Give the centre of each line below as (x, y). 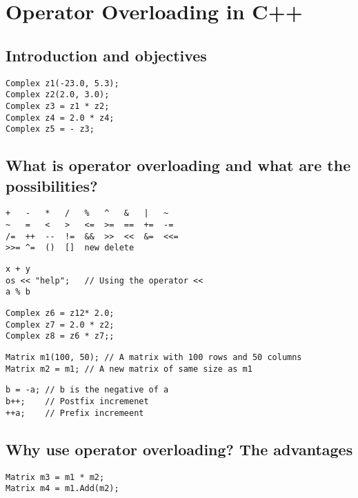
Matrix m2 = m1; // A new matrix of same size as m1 (129, 369)
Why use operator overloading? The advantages (179, 449)
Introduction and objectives (106, 55)
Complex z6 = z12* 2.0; (60, 313)
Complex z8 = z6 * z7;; (60, 336)
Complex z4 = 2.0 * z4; (60, 118)
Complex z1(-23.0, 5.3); (62, 83)
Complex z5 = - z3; (50, 129)
